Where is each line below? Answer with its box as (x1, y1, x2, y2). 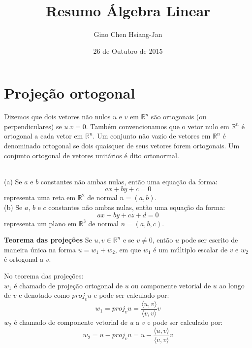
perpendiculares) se (4, 121, 62, 131)
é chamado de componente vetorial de (14, 317, 128, 327)
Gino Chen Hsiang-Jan (94, 29, 162, 39)
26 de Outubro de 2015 (93, 45, 163, 56)
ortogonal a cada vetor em (4, 131, 83, 141)
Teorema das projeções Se (4, 235, 92, 245)
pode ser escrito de (181, 235, 238, 245)
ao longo (219, 280, 245, 290)
